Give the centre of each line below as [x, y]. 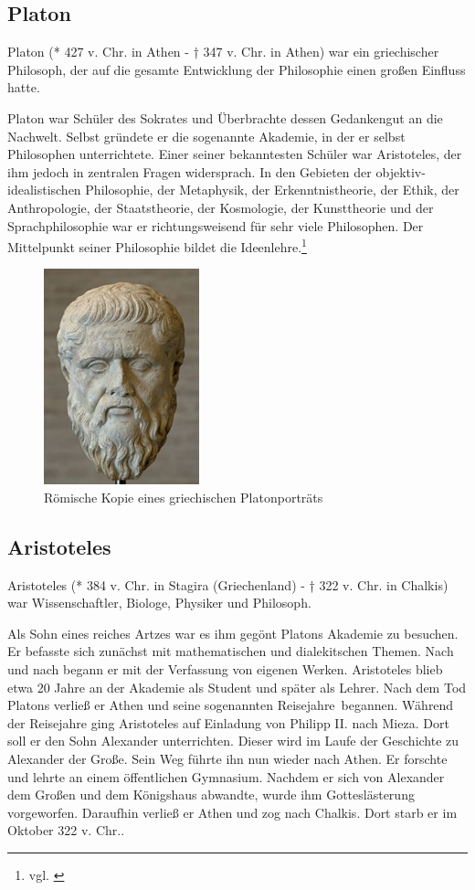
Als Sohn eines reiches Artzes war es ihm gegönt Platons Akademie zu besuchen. [233, 633]
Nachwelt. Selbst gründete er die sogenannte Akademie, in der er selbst [206, 136]
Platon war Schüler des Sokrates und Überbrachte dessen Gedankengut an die [225, 117]
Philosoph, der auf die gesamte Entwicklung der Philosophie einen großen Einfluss [237, 69]
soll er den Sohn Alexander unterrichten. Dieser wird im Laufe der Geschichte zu [233, 741]
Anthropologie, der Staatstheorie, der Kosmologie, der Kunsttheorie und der [221, 207]
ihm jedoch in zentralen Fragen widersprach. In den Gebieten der [190, 171]
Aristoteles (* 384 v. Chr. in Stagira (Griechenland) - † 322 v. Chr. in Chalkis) [228, 584]
